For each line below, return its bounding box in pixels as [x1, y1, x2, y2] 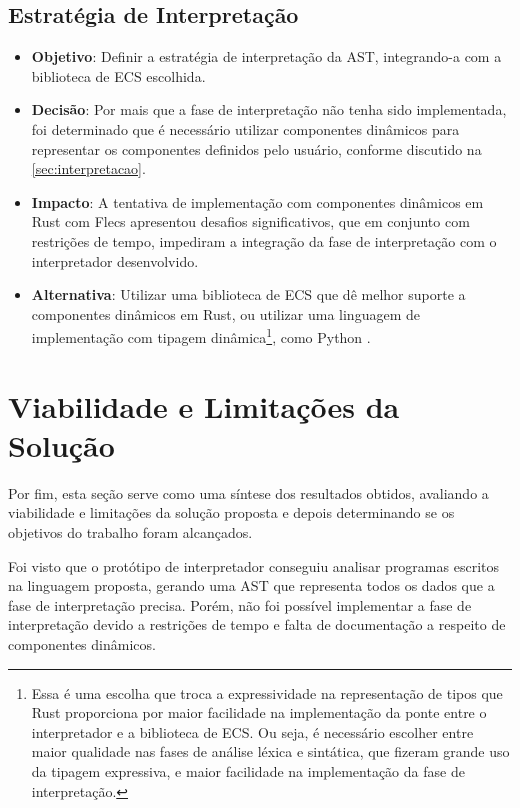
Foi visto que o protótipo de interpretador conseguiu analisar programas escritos [8, 555, 499, 576]
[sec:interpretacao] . [31, 158, 146, 179]
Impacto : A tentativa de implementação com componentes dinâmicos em [31, 191, 484, 212]
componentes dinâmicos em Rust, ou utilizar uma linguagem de [31, 303, 420, 324]
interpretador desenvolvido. [31, 250, 199, 271]
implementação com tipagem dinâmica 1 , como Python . [31, 324, 371, 347]
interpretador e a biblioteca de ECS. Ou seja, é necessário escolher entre [31, 721, 474, 742]
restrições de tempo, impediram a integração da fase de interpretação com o [31, 230, 497, 251]
